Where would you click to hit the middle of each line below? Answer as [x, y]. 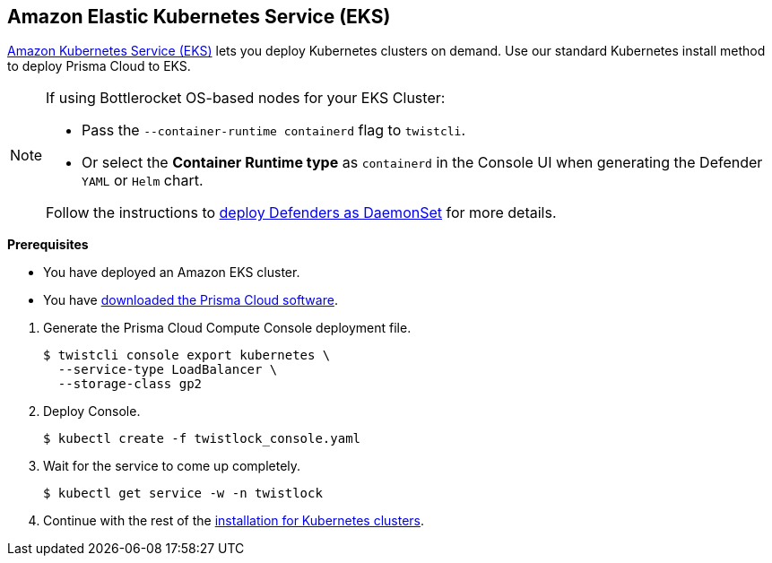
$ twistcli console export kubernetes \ [187, 355]
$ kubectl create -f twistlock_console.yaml [202, 439]
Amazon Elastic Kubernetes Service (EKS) [199, 17]
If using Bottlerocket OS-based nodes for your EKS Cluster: [246, 98]
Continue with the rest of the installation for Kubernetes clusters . [234, 521]
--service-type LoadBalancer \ [168, 370]
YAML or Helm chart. [143, 181]
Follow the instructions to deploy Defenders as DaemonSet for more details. [301, 213]
